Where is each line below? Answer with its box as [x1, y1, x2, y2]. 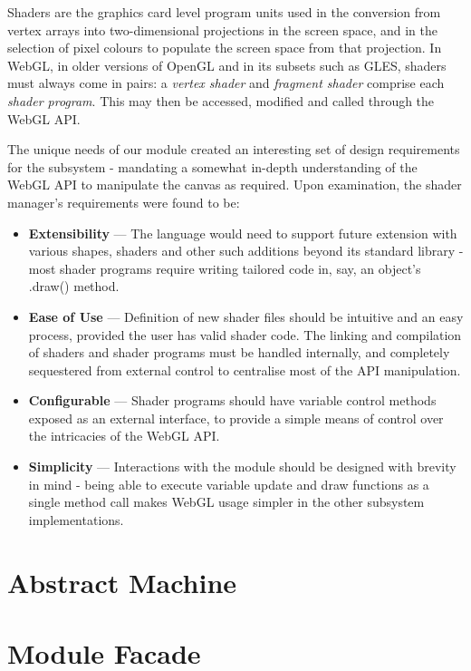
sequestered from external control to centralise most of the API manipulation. [28, 360, 461, 379]
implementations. [28, 510, 124, 529]
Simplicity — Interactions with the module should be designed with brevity [28, 457, 457, 476]
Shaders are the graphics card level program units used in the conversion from [7, 3, 441, 21]
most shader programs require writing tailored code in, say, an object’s [28, 258, 421, 277]
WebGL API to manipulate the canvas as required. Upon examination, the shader [7, 175, 462, 194]
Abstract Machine [7, 563, 237, 600]
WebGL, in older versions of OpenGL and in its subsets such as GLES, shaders [7, 55, 447, 74]
